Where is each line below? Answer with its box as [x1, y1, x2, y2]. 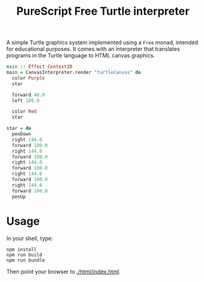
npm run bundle [6, 257, 45, 263]
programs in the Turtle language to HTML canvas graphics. [6, 52, 155, 59]
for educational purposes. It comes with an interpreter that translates [6, 45, 180, 53]
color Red [12, 108, 37, 114]
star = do [6, 126, 32, 132]
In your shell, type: [6, 234, 53, 242]
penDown [12, 131, 32, 137]
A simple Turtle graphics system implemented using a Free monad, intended [6, 39, 198, 47]
